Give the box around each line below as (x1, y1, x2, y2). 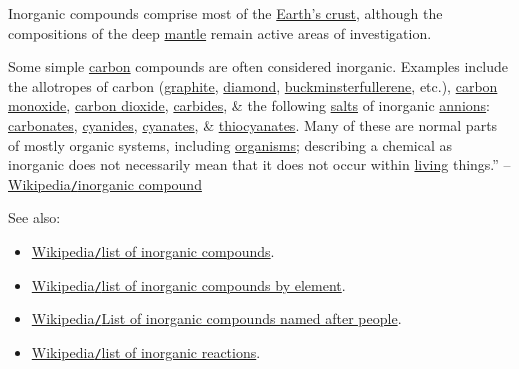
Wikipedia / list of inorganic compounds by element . (31, 274, 346, 295)
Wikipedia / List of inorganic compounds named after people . (31, 308, 402, 329)
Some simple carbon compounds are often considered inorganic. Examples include (8, 56, 509, 77)
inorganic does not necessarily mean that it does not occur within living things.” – (8, 154, 511, 175)
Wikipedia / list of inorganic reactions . (31, 341, 261, 362)
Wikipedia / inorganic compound (8, 173, 202, 194)
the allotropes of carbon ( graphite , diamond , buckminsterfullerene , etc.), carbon (8, 75, 498, 96)
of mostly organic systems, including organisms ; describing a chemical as (8, 134, 453, 155)
